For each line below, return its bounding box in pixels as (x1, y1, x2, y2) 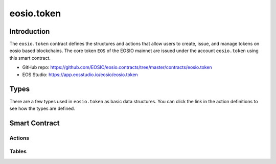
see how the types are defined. (9, 105, 75, 111)
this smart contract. (9, 55, 51, 61)
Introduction (9, 27, 50, 36)
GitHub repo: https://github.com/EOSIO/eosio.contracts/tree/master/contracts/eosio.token (22, 64, 212, 71)
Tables (9, 148, 27, 155)
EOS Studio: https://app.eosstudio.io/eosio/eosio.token (22, 72, 138, 78)
